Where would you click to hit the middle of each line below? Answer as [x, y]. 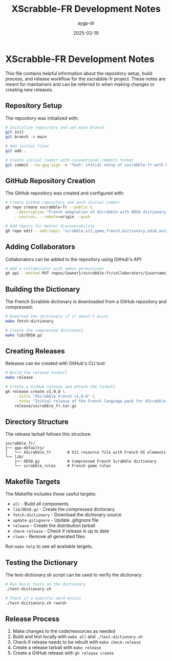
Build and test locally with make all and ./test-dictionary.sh [78, 637]
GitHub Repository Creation [50, 181]
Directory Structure [37, 422]
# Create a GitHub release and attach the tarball [60, 387]
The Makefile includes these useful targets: [51, 494]
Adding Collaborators [40, 247]
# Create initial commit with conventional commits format [70, 160]
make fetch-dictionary [29, 321]
